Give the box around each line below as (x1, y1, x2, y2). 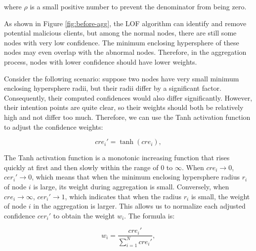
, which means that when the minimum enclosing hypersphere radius (32, 172, 240, 182)
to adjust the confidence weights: (4, 121, 103, 132)
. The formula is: (124, 210, 175, 220)
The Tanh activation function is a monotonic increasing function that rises (4, 152, 230, 163)
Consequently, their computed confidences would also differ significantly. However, (4, 92, 253, 103)
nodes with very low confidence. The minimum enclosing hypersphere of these (4, 37, 239, 47)
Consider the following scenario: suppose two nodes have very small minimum (4, 73, 239, 83)
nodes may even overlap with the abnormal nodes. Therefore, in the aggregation (4, 47, 247, 57)
